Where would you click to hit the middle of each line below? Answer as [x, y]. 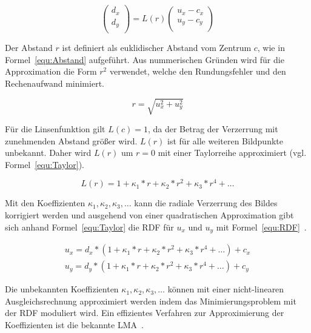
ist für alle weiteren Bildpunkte [225, 140]
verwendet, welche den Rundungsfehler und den [198, 71]
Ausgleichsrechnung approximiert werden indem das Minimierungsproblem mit [151, 301]
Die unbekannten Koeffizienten [62, 289]
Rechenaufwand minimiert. [55, 83]
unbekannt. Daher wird [48, 153]
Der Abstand [29, 48]
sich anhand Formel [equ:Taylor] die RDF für [89, 227]
